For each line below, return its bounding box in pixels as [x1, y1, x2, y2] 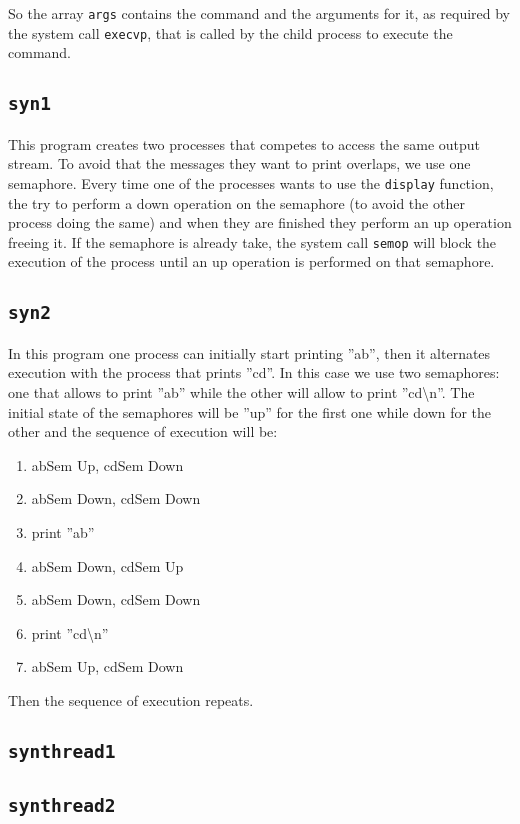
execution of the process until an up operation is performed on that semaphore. [8, 251, 495, 272]
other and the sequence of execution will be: [8, 421, 278, 442]
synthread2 [8, 795, 116, 817]
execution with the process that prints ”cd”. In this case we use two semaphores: [8, 362, 500, 383]
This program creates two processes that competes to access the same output [8, 133, 481, 154]
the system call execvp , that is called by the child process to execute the [8, 22, 453, 43]
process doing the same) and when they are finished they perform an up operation [8, 212, 512, 233]
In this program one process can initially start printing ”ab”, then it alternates [8, 342, 491, 363]
